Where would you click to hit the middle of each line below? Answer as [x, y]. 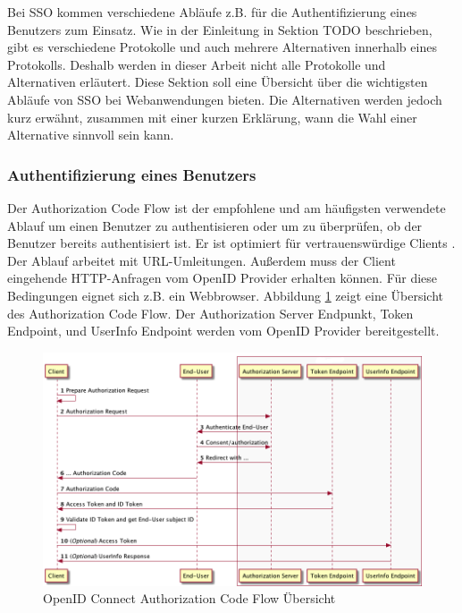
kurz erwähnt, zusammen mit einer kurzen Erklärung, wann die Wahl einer [212, 117]
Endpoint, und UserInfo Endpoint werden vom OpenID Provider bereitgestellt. [223, 331]
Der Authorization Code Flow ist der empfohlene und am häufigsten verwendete [227, 207]
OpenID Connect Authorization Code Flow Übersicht [189, 598]
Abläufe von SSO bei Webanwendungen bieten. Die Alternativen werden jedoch [225, 99]
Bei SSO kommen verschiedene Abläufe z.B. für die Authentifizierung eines [212, 12]
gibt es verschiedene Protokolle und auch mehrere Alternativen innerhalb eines [222, 47]
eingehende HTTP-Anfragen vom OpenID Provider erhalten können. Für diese [223, 278]
